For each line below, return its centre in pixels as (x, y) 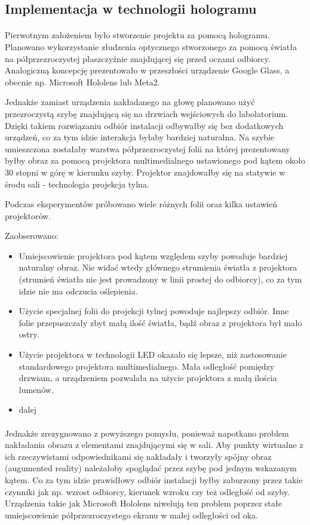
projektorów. (28, 215)
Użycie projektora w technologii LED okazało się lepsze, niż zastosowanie (153, 354)
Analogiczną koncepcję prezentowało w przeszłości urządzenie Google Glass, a (147, 70)
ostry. (29, 334)
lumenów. (36, 389)
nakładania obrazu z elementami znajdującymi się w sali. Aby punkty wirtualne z (154, 445)
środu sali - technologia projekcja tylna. (77, 184)
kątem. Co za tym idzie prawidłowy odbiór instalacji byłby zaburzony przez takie (154, 479)
